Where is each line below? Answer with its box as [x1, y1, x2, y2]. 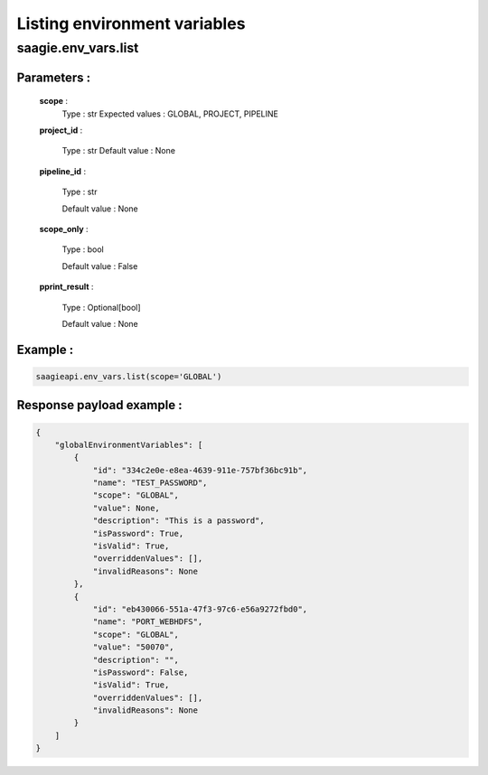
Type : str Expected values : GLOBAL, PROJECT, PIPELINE [61, 108, 279, 119]
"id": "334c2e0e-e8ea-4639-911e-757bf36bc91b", [92, 465, 308, 475]
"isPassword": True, [92, 528, 184, 538]
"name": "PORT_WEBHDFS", [92, 617, 203, 627]
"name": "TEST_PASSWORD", [92, 478, 208, 488]
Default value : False [61, 260, 138, 271]
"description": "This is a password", [92, 516, 266, 526]
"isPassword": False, [92, 667, 189, 677]
